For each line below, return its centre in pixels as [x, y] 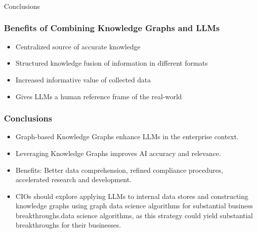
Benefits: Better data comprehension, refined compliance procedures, [119, 170]
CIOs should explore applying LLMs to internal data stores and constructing [132, 196]
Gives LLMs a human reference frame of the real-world [99, 96]
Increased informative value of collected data [83, 79]
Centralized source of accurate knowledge [78, 46]
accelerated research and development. [74, 179]
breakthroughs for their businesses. [68, 225]
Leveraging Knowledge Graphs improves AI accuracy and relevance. [118, 153]
